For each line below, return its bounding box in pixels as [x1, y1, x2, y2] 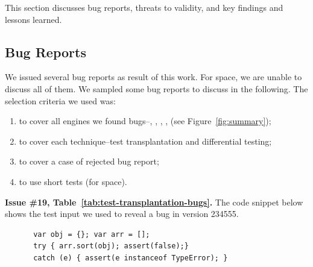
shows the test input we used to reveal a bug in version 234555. [5, 207, 239, 220]
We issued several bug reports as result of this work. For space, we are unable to [5, 71, 302, 83]
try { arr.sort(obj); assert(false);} [33, 242, 189, 251]
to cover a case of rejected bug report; [19, 155, 159, 168]
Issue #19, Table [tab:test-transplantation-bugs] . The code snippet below [5, 195, 303, 208]
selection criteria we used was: [5, 94, 116, 107]
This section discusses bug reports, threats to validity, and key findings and [5, 1, 283, 13]
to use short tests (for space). [19, 175, 127, 187]
